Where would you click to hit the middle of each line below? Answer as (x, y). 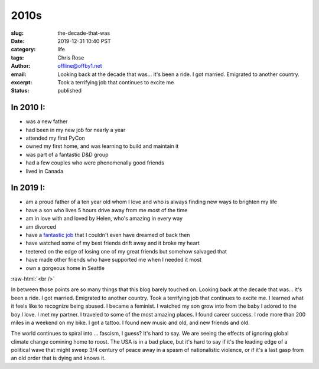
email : (19, 74)
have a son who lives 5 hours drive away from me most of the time (107, 210)
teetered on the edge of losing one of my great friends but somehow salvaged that (126, 251)
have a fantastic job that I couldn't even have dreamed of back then (108, 235)
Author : (21, 66)
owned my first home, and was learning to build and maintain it (102, 146)
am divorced (41, 226)
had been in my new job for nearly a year (76, 130)
